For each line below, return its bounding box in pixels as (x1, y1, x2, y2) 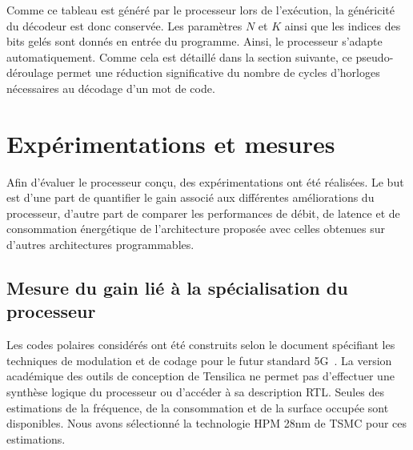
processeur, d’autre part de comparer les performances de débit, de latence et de (6, 204, 400, 221)
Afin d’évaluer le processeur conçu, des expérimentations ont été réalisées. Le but (6, 173, 404, 190)
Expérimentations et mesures (6, 127, 335, 159)
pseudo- (355, 48, 394, 65)
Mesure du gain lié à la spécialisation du (6, 275, 348, 300)
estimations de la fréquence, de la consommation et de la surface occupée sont (6, 399, 389, 416)
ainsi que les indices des (284, 17, 401, 34)
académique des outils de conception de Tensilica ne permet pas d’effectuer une (6, 368, 395, 384)
